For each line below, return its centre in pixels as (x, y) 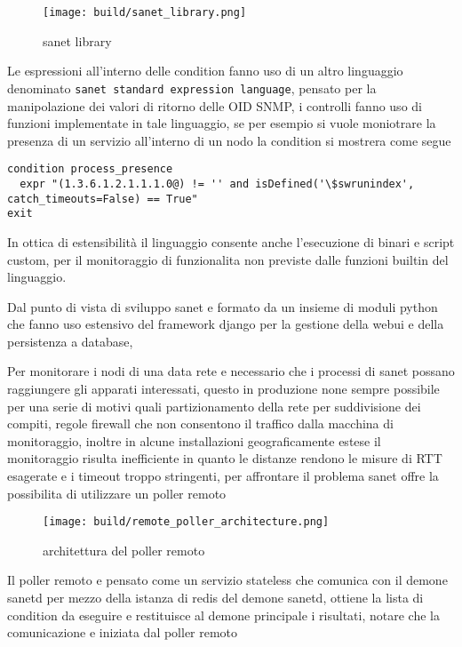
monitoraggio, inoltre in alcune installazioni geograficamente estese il (194, 440)
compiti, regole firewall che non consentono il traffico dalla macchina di (200, 423)
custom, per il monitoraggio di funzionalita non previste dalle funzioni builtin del (228, 259)
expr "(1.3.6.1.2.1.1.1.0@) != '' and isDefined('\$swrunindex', (217, 184)
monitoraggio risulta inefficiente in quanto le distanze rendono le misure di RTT (225, 458)
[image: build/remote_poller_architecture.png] (186, 522)
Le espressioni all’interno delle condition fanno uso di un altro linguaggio (205, 71)
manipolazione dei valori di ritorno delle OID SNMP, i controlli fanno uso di (215, 105)
